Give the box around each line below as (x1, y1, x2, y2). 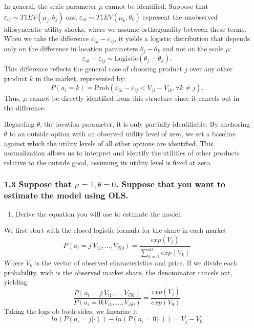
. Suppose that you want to (116, 178, 226, 190)
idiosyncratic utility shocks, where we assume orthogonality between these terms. (4, 23, 247, 34)
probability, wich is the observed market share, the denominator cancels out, (4, 267, 233, 277)
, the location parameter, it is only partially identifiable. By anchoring (40, 119, 250, 129)
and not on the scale (162, 43, 224, 53)
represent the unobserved (143, 11, 218, 22)
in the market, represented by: (35, 73, 126, 83)
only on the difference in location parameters (4, 43, 138, 53)
